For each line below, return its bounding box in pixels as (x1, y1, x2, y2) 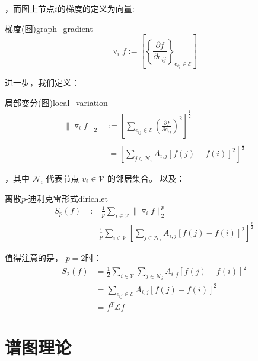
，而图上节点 (5, 2, 55, 14)
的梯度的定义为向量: (57, 2, 135, 14)
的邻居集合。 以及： (107, 172, 185, 185)
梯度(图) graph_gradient (5, 22, 93, 34)
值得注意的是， (5, 252, 63, 264)
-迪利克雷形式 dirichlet (26, 192, 108, 204)
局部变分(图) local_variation (5, 96, 108, 108)
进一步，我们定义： (5, 76, 79, 89)
